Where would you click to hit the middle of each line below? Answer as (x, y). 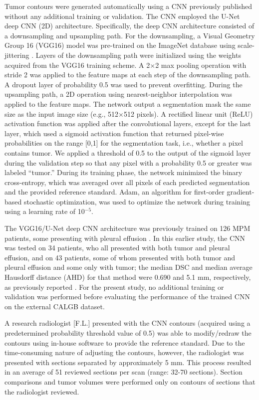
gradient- (241, 192)
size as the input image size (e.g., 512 (62, 113)
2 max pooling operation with (201, 65)
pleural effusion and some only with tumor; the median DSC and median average (129, 267)
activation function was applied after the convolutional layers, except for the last (128, 123)
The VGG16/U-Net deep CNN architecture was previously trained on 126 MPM (128, 228)
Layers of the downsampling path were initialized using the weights (138, 55)
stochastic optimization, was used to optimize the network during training (137, 201)
